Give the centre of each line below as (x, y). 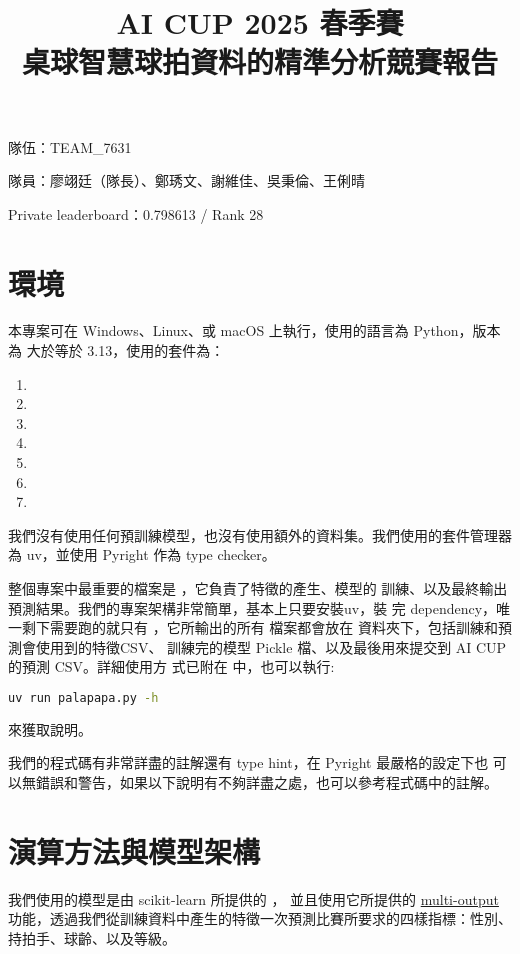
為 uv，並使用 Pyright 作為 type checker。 (142, 554)
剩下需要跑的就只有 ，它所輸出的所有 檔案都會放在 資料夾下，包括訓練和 (259, 627)
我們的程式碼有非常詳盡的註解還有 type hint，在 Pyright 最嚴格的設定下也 (248, 762)
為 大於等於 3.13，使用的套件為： (116, 350)
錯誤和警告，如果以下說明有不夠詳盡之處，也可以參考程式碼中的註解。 (266, 782)
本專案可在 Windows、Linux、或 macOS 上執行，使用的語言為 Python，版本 (254, 330)
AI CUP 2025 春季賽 (260, 22)
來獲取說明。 (50, 728)
